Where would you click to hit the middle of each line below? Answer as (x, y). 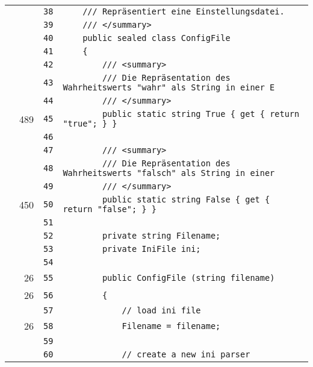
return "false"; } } (110, 209)
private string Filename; (161, 236)
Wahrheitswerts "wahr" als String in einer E (169, 87)
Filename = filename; (171, 326)
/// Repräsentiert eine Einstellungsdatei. (184, 11)
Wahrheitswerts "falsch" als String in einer (169, 173)
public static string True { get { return (201, 114)
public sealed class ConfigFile (156, 38)
